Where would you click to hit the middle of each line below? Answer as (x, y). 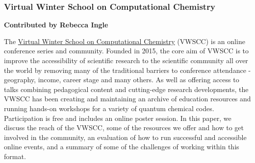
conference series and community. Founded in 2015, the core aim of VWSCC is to (127, 51)
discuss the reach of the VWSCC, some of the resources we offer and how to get (124, 128)
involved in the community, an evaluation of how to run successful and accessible (125, 137)
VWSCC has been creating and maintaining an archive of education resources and (127, 99)
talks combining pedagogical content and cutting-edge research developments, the (126, 89)
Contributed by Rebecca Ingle (56, 25)
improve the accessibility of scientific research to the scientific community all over (126, 60)
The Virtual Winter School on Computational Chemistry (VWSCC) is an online (125, 41)
